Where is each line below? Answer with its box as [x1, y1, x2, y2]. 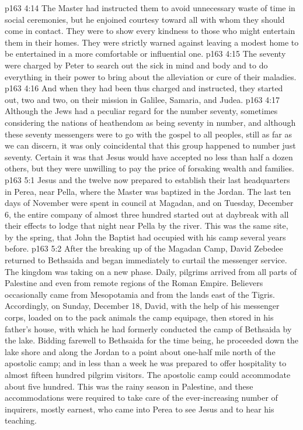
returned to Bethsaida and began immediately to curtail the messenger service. [5, 254, 287, 266]
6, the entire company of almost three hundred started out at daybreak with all [5, 208, 289, 220]
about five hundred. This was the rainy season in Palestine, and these [5, 380, 253, 392]
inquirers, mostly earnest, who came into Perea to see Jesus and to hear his [5, 403, 274, 415]
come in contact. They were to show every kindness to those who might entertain [5, 25, 295, 37]
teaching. [5, 414, 37, 426]
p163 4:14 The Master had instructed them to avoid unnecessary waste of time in [5, 2, 295, 13]
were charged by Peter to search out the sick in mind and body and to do [5, 59, 268, 71]
